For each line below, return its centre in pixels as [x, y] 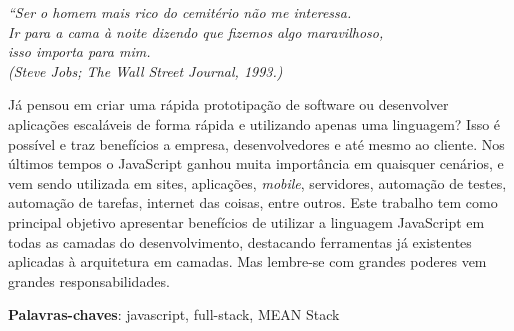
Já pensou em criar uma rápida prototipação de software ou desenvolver [228, 104]
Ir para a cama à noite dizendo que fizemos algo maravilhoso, [196, 31]
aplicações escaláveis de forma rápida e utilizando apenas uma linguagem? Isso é [254, 123]
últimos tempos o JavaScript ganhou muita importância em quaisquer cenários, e [256, 163]
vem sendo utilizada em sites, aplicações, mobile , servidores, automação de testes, [257, 182]
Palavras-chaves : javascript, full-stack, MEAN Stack [174, 314]
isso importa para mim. [79, 51]
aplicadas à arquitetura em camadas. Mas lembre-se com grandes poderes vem [247, 261]
